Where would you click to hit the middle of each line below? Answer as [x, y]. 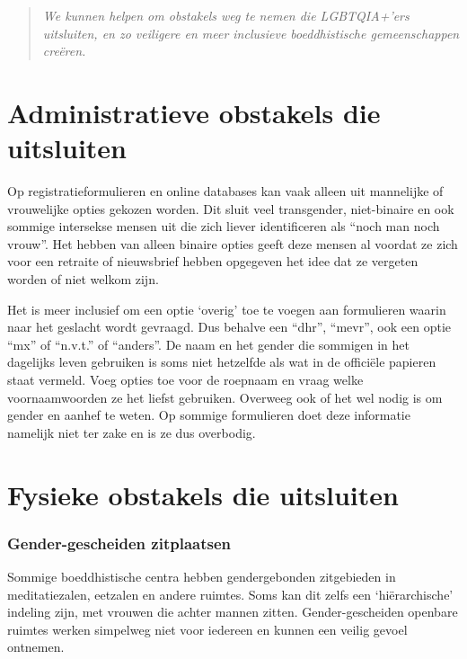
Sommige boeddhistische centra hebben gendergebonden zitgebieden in [202, 576]
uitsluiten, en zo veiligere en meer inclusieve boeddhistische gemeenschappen [251, 33]
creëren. [64, 51]
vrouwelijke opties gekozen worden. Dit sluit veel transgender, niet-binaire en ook [231, 208]
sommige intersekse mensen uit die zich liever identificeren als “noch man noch [224, 226]
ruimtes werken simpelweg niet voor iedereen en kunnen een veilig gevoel [207, 629]
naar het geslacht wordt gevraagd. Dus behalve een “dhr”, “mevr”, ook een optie [229, 327]
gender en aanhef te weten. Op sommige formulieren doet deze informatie [209, 415]
